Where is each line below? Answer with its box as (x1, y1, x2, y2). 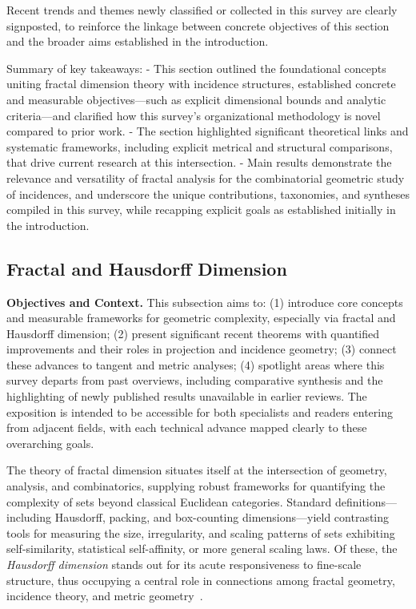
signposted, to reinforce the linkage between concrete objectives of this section (6, 17, 390, 34)
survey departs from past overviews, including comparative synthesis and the (6, 372, 383, 389)
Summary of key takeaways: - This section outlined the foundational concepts (6, 59, 386, 76)
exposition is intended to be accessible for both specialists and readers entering (6, 403, 393, 420)
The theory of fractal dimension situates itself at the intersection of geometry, (6, 462, 387, 478)
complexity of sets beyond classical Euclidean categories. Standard (6, 493, 332, 510)
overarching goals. (6, 434, 94, 451)
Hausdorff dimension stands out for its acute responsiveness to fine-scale (6, 556, 362, 573)
